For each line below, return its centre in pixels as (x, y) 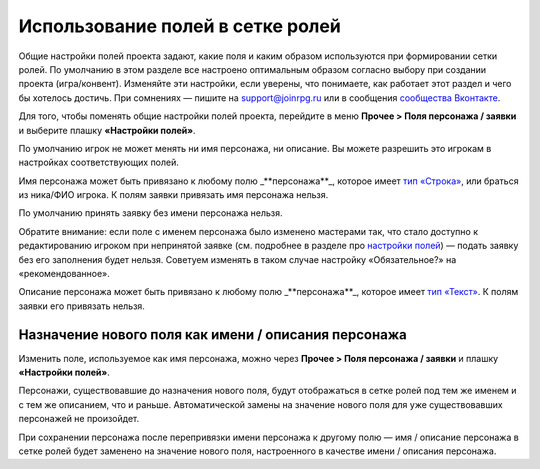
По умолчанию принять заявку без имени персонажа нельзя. (151, 213)
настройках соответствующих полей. (99, 162)
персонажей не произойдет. (79, 419)
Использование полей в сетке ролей (180, 26)
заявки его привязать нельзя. (81, 306)
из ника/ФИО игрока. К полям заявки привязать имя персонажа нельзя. (173, 195)
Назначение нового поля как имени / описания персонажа (212, 334)
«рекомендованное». (64, 274)
